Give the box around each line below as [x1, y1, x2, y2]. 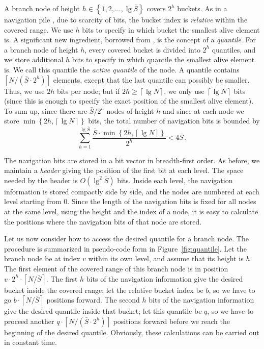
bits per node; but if [56, 85, 120, 96]
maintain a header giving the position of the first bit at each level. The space [4, 165, 244, 176]
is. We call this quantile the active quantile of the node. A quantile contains [4, 64, 240, 74]
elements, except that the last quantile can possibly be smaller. [53, 74, 250, 85]
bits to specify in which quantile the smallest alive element [72, 54, 255, 65]
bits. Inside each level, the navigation [117, 174, 233, 185]
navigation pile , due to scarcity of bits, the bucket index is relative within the [4, 14, 248, 24]
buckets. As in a [177, 3, 227, 13]
